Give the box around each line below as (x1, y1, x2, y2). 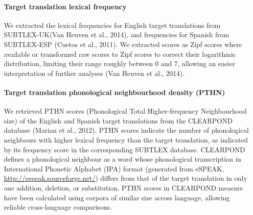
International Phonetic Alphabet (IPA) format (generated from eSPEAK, (4, 163, 224, 173)
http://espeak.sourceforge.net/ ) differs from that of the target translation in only (4, 173, 247, 183)
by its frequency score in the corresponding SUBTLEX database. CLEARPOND (4, 144, 245, 154)
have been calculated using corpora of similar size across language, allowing (4, 192, 230, 202)
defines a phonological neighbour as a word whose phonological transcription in (4, 154, 241, 164)
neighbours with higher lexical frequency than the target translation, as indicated (4, 134, 248, 144)
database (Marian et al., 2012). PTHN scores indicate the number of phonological (4, 125, 249, 135)
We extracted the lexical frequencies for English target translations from (4, 20, 221, 30)
